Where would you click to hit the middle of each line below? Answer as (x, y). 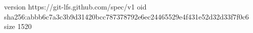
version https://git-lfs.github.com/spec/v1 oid (75, 6)
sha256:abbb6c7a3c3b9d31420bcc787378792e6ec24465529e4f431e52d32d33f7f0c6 (126, 16)
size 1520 (18, 26)
